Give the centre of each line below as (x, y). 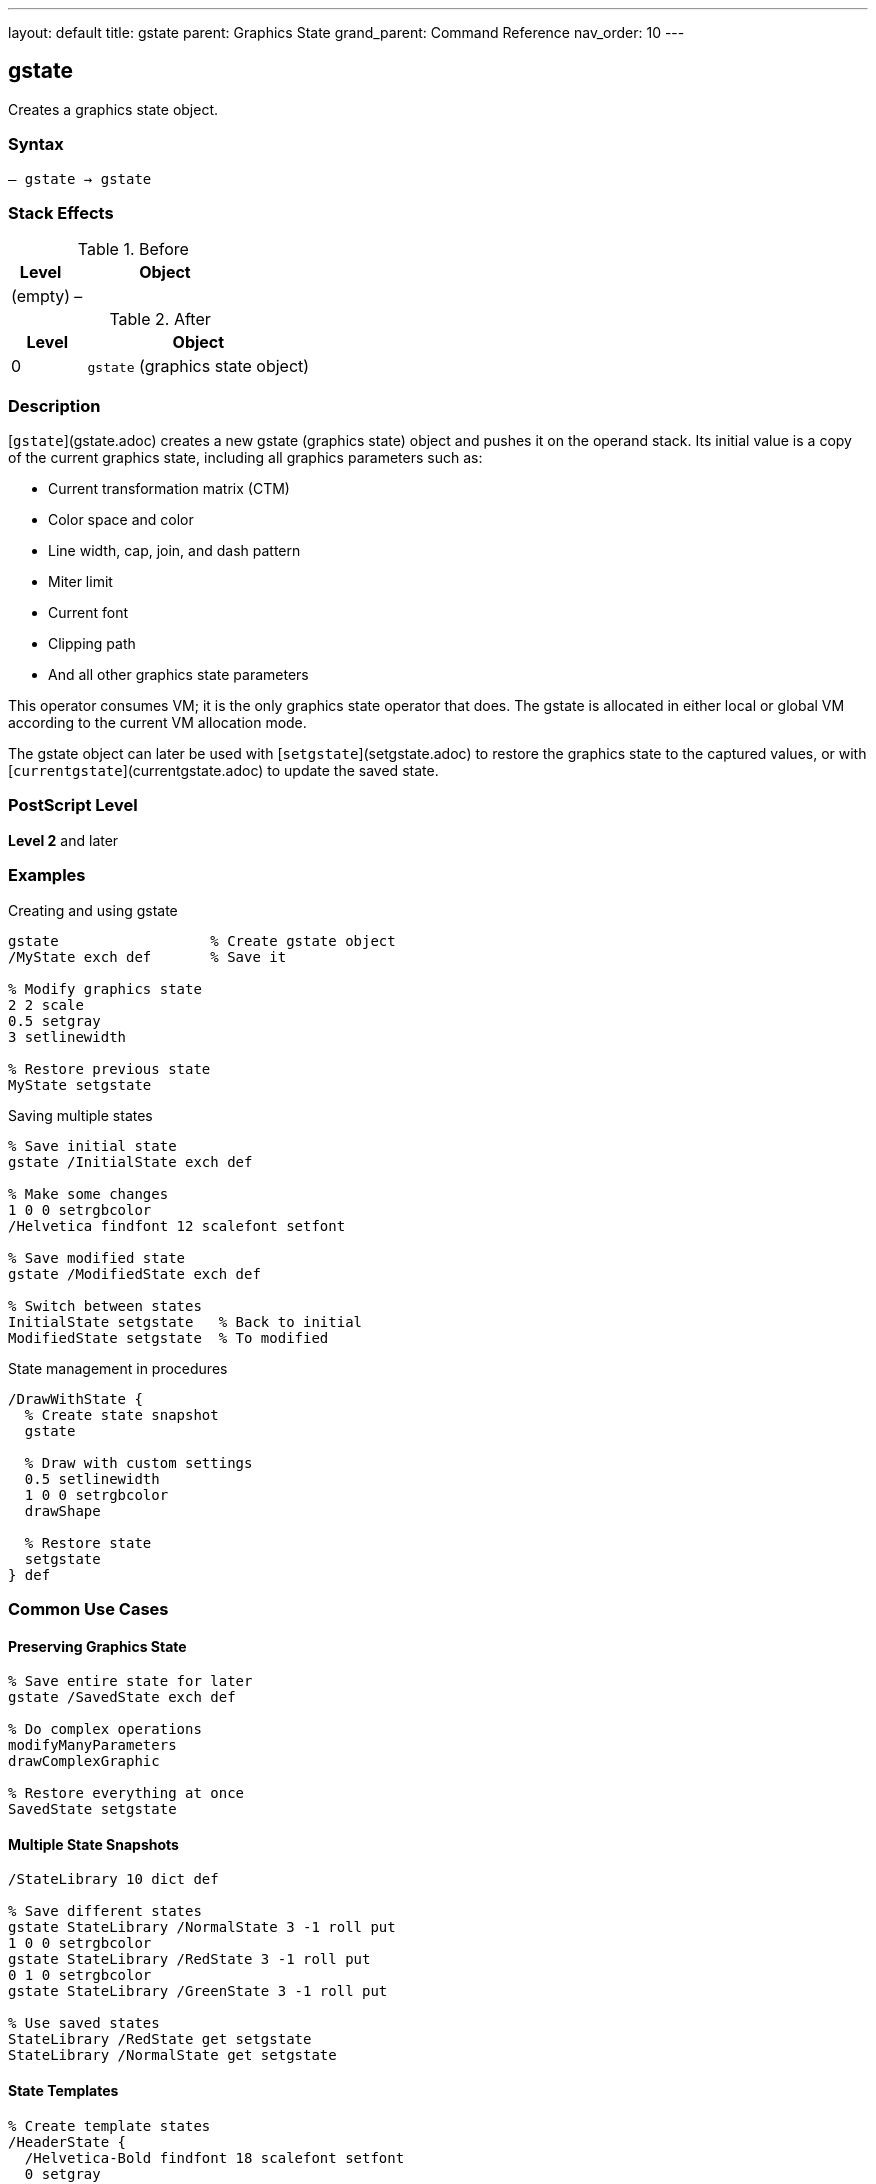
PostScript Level (73, 805)
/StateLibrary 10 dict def (113, 1879)
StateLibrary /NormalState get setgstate (172, 2055)
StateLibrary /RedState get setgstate (160, 2039)
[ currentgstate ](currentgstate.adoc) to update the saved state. (223, 771)
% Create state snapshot (121, 1414)
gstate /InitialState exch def (130, 1161)
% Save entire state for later (130, 1681)
